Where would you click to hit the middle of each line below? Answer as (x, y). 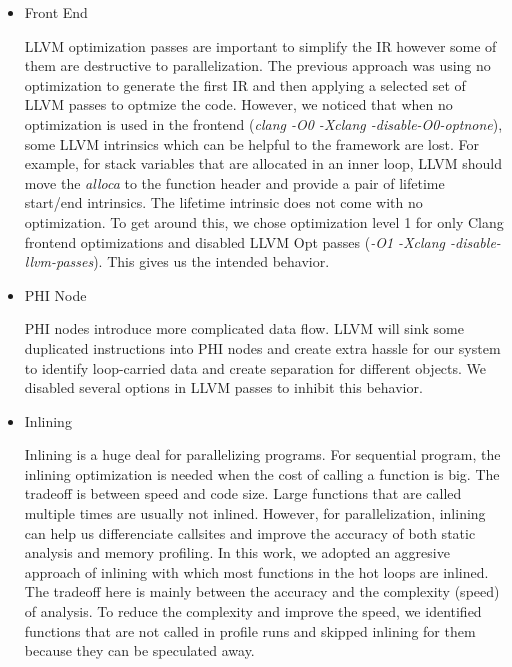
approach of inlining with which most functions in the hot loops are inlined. (256, 571)
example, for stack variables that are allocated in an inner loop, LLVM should (263, 163)
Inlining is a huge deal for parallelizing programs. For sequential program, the (262, 454)
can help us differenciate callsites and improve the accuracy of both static (250, 532)
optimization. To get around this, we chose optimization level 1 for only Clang (264, 221)
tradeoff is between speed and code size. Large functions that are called (243, 493)
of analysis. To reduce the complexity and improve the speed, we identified (253, 611)
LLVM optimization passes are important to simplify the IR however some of (260, 45)
